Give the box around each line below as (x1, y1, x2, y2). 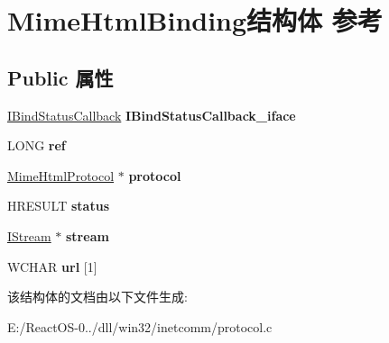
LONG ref (7, 136, 66, 155)
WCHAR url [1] (7, 257, 97, 275)
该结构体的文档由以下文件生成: (7, 287, 188, 306)
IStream (7, 226, 51, 245)
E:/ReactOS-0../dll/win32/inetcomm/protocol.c (7, 317, 273, 336)
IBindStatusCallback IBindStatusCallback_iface (7, 105, 296, 124)
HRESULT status (7, 196, 109, 215)
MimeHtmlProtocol (7, 166, 115, 185)
